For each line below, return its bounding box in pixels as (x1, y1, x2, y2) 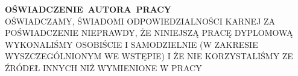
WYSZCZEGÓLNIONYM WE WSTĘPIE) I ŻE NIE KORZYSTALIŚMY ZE (5, 50, 293, 62)
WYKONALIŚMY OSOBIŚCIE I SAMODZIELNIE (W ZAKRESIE (5, 38, 258, 50)
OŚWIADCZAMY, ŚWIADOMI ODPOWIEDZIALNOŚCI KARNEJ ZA (5, 14, 276, 27)
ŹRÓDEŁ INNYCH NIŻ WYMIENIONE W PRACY (5, 61, 202, 74)
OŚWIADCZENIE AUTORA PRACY (5, 3, 172, 15)
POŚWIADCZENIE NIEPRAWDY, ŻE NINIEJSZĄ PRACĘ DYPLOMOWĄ (5, 26, 293, 39)
